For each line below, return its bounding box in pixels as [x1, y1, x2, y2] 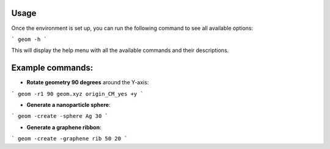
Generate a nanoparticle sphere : [26, 101, 111, 108]
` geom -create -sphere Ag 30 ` [11, 113, 108, 120]
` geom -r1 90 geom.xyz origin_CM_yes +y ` [11, 90, 144, 97]
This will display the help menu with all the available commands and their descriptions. [11, 46, 229, 54]
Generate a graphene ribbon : [26, 123, 101, 131]
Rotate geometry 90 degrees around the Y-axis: [26, 79, 149, 86]
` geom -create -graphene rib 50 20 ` [11, 135, 128, 142]
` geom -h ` [11, 35, 47, 43]
